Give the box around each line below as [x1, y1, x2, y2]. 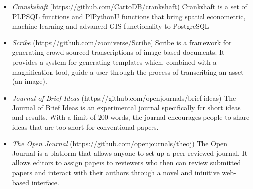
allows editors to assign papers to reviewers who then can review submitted [12, 157, 241, 168]
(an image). [12, 76, 47, 86]
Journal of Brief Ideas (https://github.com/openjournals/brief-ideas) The [12, 92, 236, 103]
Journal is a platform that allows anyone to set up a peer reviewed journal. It [12, 148, 248, 158]
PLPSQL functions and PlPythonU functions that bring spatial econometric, [12, 11, 246, 21]
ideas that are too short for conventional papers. [12, 121, 159, 132]
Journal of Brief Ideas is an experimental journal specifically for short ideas [12, 102, 241, 113]
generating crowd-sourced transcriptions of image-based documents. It [12, 47, 225, 57]
